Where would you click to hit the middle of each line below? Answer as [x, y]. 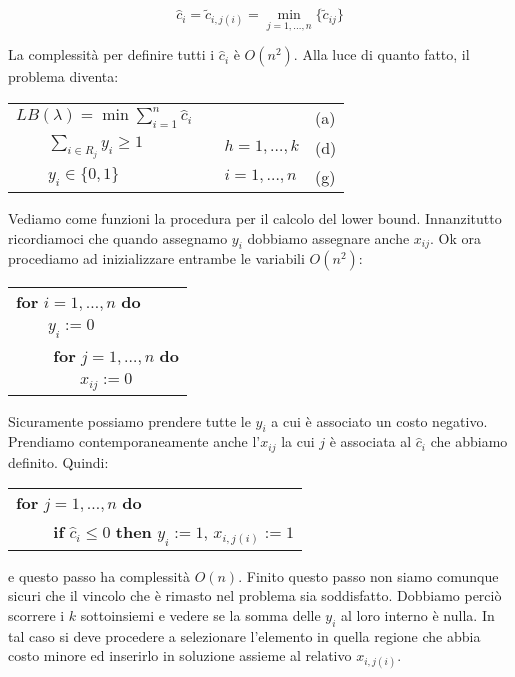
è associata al [370, 441]
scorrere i [36, 614]
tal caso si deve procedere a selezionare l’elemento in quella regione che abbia [244, 635]
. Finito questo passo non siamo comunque [368, 575]
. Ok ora [456, 237]
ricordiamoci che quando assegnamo [118, 237]
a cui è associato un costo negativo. [379, 420]
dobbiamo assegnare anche [328, 237]
